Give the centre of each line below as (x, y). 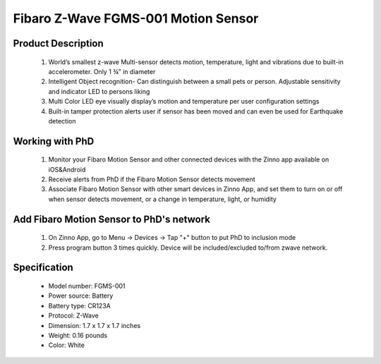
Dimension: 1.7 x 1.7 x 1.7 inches (95, 325)
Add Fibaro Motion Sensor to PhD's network (112, 219)
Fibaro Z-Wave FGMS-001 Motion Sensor (136, 18)
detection (62, 121)
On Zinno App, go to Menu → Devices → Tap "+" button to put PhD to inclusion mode (172, 238)
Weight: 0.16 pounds (78, 336)
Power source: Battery (81, 296)
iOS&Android (67, 169)
